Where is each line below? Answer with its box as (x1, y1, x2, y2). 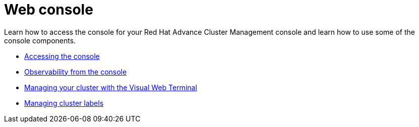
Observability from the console (24, 67, 127, 76)
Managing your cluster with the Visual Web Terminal (24, 83, 197, 92)
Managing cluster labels (24, 98, 104, 107)
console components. (4, 36, 76, 45)
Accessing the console (24, 51, 100, 60)
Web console (4, 1, 93, 18)
